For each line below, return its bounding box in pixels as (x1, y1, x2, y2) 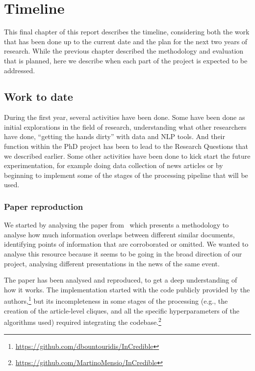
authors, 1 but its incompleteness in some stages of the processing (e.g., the (4, 294, 228, 306)
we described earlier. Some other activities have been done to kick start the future (4, 150, 251, 161)
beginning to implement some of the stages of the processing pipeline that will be (4, 170, 248, 180)
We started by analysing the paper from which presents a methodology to (4, 220, 229, 230)
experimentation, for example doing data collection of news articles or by (4, 160, 223, 171)
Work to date (4, 89, 73, 104)
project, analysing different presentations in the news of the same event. (4, 258, 220, 268)
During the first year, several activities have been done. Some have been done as (4, 112, 245, 122)
